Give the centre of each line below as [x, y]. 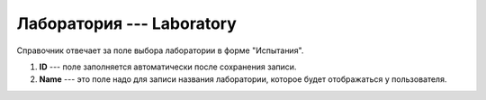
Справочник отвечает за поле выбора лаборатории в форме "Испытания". [160, 50]
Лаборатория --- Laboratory [127, 23]
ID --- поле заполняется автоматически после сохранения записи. [168, 67]
